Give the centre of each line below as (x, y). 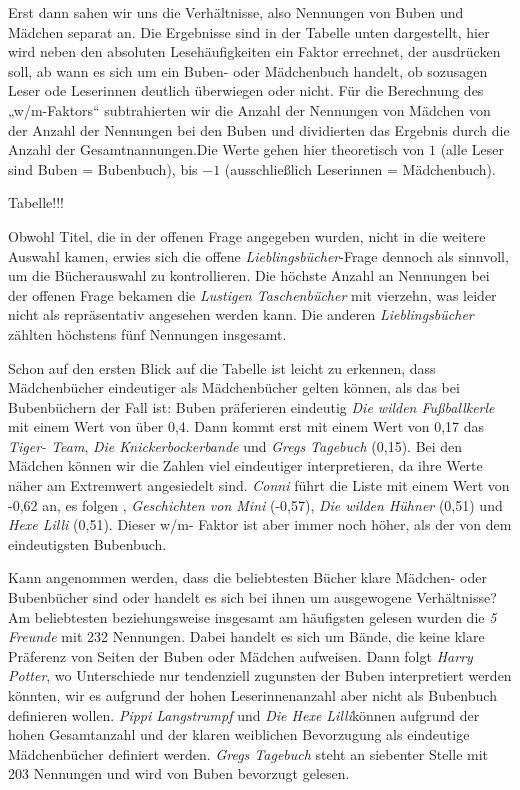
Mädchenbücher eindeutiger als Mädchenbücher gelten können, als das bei (234, 387)
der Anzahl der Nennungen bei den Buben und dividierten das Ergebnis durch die (259, 129)
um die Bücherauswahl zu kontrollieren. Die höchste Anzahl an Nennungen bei (249, 275)
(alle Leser (472, 149)
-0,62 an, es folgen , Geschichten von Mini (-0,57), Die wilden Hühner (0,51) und (255, 504)
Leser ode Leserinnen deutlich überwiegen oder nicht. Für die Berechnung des (246, 90)
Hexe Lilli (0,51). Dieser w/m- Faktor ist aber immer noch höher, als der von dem (260, 524)
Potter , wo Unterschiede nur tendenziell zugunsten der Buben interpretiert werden (260, 675)
